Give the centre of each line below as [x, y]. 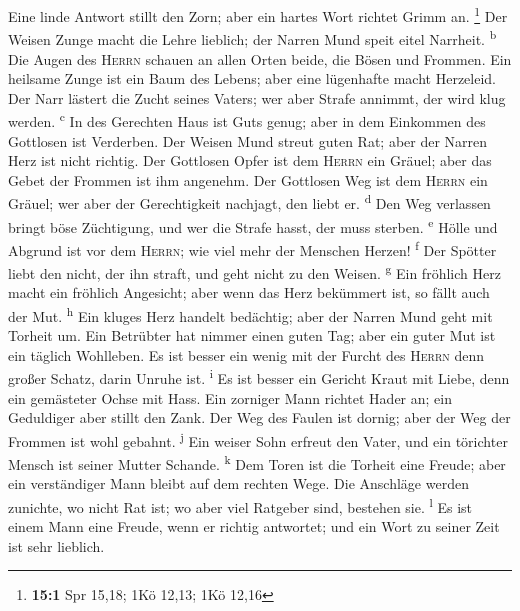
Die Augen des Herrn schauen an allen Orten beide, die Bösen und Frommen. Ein [260, 58]
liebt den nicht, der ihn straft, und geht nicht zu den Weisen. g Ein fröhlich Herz [254, 271]
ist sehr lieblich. [56, 545]
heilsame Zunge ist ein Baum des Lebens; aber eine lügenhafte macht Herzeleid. [252, 78]
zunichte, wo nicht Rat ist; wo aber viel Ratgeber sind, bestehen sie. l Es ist [240, 505]
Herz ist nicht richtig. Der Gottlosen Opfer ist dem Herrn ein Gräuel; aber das [250, 160]
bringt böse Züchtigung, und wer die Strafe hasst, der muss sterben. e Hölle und [253, 225]
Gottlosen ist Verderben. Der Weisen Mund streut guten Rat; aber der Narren [248, 140]
